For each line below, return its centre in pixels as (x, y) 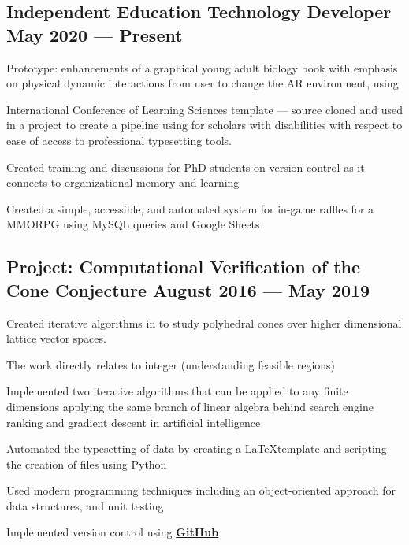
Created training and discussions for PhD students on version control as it (186, 167)
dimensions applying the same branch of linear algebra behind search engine (190, 406)
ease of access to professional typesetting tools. (119, 140)
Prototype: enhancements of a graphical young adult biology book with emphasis (202, 67)
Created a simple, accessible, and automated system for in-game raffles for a (190, 208)
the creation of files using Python (87, 463)
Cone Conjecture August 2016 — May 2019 (188, 289)
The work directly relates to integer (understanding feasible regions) (171, 364)
